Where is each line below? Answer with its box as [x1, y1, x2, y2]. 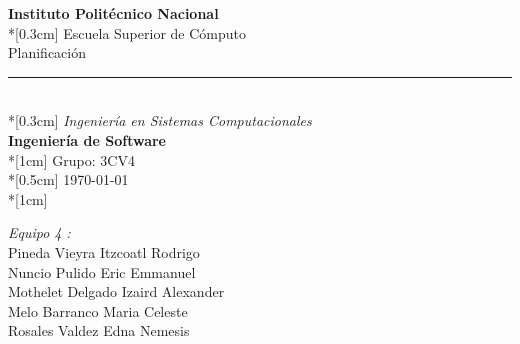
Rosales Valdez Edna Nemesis [8, 320, 190, 341]
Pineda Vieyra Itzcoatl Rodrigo [8, 241, 200, 262]
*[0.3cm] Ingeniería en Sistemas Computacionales [8, 110, 312, 131]
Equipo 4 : [8, 222, 71, 243]
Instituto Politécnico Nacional [8, 3, 219, 23]
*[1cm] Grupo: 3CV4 [8, 149, 135, 170]
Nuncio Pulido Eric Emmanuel [8, 261, 196, 282]
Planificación [8, 42, 86, 63]
